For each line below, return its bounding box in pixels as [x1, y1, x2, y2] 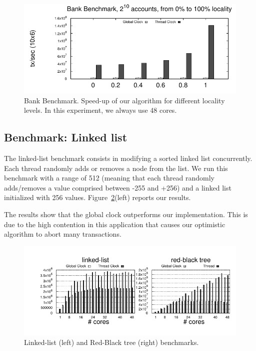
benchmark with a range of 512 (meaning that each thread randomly [4, 172, 214, 183]
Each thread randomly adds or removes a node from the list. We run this [4, 162, 228, 173]
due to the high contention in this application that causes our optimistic [4, 219, 225, 229]
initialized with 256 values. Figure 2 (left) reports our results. [4, 192, 191, 203]
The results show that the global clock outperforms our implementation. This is [4, 209, 248, 220]
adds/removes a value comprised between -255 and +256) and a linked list [4, 182, 231, 193]
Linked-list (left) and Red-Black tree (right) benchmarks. [24, 337, 199, 347]
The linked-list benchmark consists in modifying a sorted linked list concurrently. [4, 153, 252, 163]
